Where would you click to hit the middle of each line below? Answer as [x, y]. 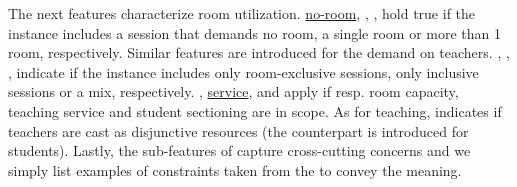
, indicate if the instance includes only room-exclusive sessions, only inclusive [243, 71]
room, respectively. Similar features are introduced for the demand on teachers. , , [259, 52]
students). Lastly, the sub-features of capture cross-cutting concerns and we [239, 150]
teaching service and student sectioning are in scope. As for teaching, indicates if [255, 110]
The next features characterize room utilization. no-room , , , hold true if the [242, 13]
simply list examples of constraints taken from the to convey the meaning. [235, 169]
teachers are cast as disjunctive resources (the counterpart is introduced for [238, 130]
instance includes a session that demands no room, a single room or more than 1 [254, 32]
